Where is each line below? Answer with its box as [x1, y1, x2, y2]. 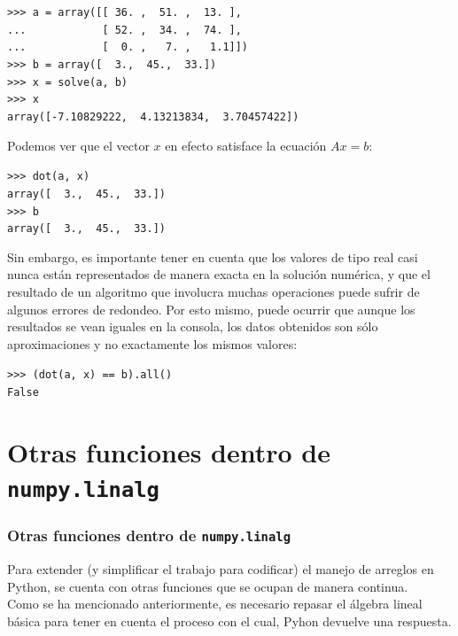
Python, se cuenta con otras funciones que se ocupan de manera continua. [7, 577, 408, 595]
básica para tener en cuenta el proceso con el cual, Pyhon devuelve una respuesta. [7, 611, 452, 630]
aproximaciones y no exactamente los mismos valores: [7, 334, 298, 353]
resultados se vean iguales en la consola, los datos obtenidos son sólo [7, 317, 378, 336]
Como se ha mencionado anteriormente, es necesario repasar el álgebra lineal [7, 594, 423, 613]
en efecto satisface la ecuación [165, 136, 327, 154]
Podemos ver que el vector [7, 136, 150, 154]
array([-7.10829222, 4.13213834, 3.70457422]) [7, 110, 299, 123]
